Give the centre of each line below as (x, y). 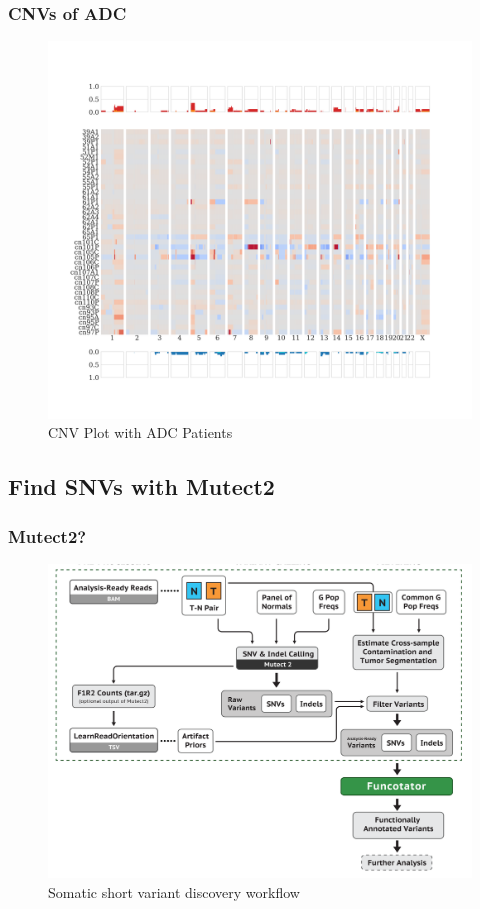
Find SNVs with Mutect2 (141, 486)
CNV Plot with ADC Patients (140, 432)
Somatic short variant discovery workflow (174, 891)
